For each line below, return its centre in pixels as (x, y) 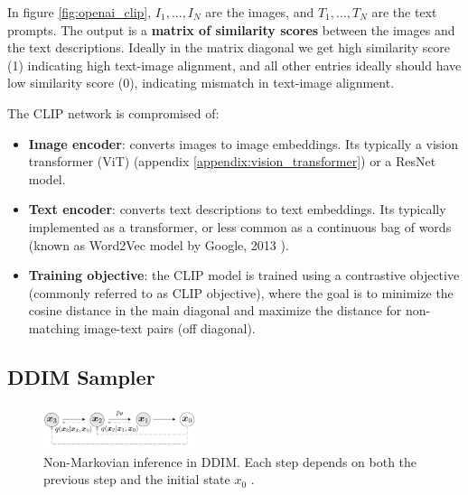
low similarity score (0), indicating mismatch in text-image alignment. (201, 83)
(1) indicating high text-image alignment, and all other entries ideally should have (234, 65)
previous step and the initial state (137, 479)
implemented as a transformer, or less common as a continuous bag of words (240, 226)
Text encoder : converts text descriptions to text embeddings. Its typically (237, 209)
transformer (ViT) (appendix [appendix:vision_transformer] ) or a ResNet (232, 161)
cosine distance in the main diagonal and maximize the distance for (215, 310)
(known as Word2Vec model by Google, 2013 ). (159, 244)
